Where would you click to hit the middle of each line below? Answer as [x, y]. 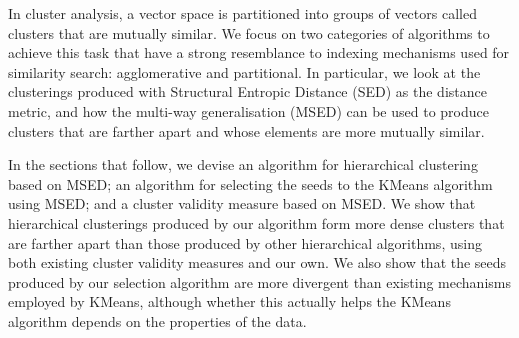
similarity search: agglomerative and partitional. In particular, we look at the [244, 71]
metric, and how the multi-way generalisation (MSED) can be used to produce [248, 110]
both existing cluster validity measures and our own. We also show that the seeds [257, 262]
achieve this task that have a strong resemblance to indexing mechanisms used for [259, 52]
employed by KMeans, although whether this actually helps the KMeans [229, 301]
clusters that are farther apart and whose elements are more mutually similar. [246, 130]
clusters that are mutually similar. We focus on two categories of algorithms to [249, 32]
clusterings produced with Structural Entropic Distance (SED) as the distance [247, 91]
